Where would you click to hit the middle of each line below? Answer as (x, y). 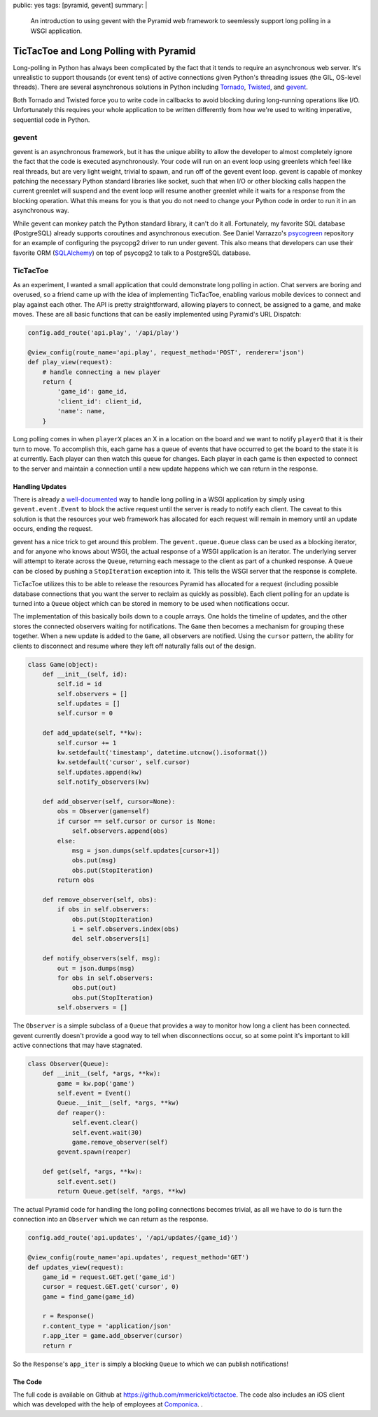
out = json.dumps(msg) (96, 968)
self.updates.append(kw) (100, 772)
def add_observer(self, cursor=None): (109, 801)
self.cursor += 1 (87, 743)
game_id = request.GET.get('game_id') (109, 1277)
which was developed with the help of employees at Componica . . (108, 1404)
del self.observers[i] (111, 939)
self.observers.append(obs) (120, 831)
